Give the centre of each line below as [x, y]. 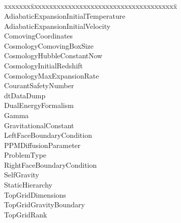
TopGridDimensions [35, 194]
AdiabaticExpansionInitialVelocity [57, 26]
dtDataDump [25, 95]
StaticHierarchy [28, 185]
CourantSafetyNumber [39, 85]
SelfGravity [22, 175]
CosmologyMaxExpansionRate [52, 75]
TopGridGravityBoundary [44, 205]
